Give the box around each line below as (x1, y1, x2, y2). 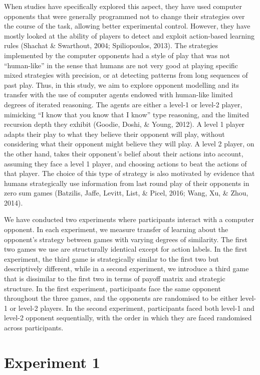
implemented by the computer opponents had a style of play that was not (4, 50, 230, 60)
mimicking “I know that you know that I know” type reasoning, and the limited (4, 109, 249, 119)
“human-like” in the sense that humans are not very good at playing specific (4, 60, 238, 70)
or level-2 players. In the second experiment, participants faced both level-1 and (10, 302, 254, 313)
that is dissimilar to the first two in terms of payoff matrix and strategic (4, 273, 225, 284)
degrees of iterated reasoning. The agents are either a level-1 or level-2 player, (4, 99, 242, 109)
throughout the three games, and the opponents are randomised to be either (4, 293, 238, 303)
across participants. (4, 322, 64, 332)
